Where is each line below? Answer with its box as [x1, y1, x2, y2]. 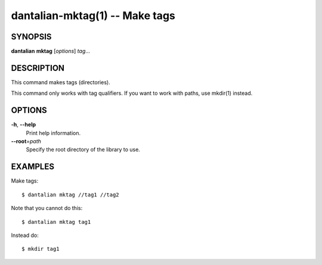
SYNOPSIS [11, 32, 52, 42]
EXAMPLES [11, 162, 55, 172]
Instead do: [11, 232, 39, 239]
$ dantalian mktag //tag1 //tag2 [21, 191, 119, 198]
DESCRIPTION [11, 63, 65, 73]
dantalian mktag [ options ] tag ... [11, 48, 91, 55]
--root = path [11, 138, 42, 145]
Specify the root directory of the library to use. [26, 146, 140, 153]
